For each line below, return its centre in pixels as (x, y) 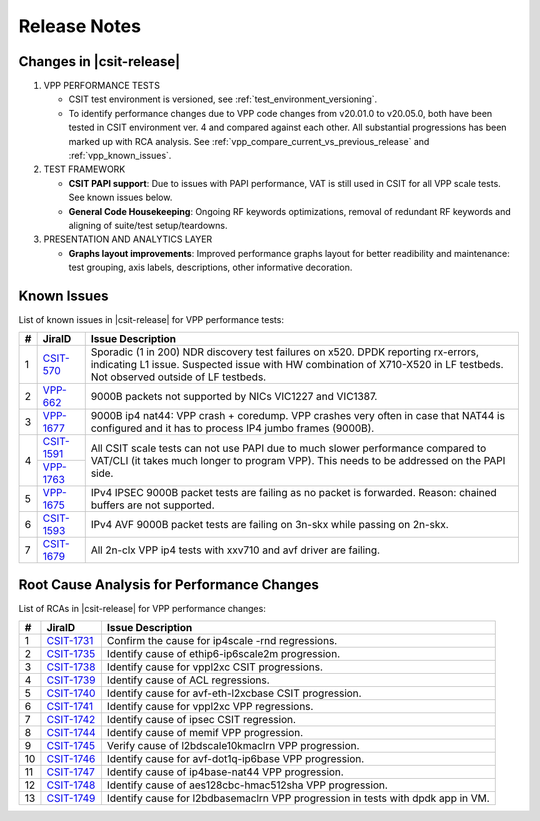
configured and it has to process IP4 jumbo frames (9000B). (232, 428)
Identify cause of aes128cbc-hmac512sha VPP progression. (247, 785)
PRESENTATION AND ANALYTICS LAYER (128, 239)
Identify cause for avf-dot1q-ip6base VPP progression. (235, 759)
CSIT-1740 (71, 693)
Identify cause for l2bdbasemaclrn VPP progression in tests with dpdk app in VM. (298, 798)
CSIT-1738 (71, 667)
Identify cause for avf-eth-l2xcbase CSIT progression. (234, 693)
